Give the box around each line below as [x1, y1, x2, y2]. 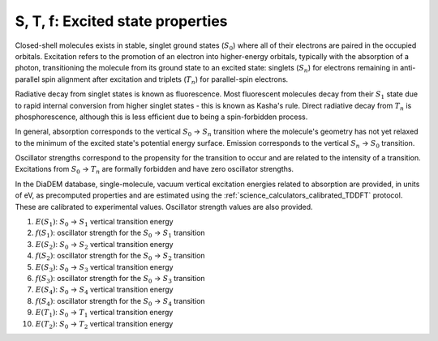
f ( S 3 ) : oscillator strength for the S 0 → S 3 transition [35, 273, 206, 285]
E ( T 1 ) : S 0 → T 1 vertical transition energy [35, 308, 174, 319]
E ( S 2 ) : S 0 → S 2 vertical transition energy [35, 239, 174, 251]
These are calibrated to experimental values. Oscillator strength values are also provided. [15, 202, 313, 211]
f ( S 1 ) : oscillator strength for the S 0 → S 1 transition [35, 228, 206, 240]
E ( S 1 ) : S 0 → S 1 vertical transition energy [35, 217, 174, 228]
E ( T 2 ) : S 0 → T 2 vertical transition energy [35, 318, 174, 330]
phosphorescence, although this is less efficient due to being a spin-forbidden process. [15, 112, 308, 121]
